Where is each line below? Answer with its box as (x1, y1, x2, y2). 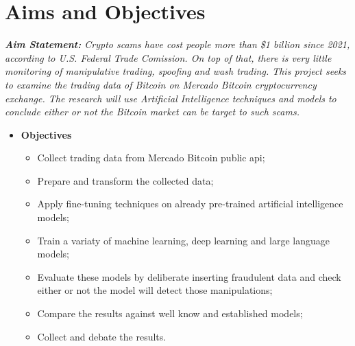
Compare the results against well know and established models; (37, 306, 303, 321)
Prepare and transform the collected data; (37, 173, 214, 187)
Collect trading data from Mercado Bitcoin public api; (37, 150, 265, 165)
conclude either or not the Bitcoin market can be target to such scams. (5, 104, 299, 119)
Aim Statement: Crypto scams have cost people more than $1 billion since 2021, (5, 37, 350, 51)
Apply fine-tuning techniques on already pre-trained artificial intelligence (37, 196, 343, 211)
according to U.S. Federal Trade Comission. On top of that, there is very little (5, 50, 332, 65)
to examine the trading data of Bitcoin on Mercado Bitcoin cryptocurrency (5, 77, 317, 91)
